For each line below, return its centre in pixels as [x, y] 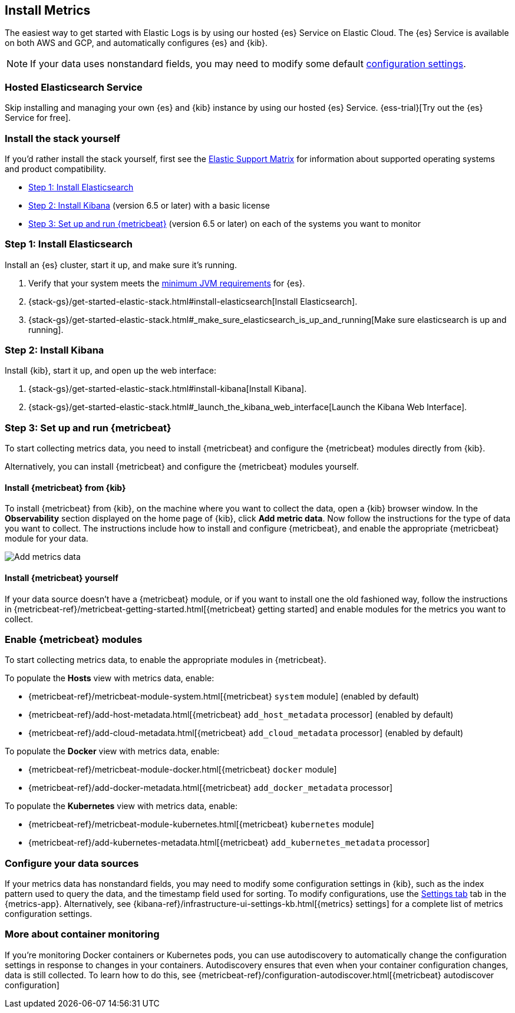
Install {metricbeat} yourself [62, 578]
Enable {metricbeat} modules [74, 639]
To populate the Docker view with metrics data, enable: [112, 751]
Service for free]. [38, 118]
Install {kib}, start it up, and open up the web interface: [111, 371]
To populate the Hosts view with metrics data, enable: [110, 678]
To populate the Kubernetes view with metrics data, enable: [121, 806]
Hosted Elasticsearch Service [74, 87]
